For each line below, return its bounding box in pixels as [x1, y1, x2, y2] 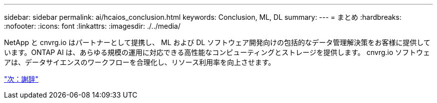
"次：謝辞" [4, 75, 39, 83]
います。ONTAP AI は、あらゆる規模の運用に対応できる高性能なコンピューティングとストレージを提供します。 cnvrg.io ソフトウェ [4, 48, 431, 56]
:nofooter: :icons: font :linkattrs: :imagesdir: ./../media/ [4, 22, 181, 30]
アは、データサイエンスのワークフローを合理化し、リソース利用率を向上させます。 [4, 58, 275, 66]
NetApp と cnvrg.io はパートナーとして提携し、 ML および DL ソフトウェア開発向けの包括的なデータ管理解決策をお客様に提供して [4, 38, 431, 47]
